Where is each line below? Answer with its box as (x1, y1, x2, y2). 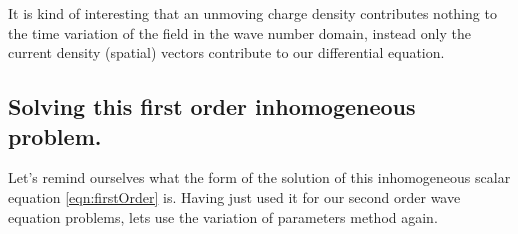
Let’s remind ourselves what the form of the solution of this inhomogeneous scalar (8, 167, 511, 188)
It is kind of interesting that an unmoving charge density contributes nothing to (8, 3, 497, 23)
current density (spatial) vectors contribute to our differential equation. (8, 42, 445, 63)
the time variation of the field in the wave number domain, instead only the (8, 22, 471, 43)
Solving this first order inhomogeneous (8, 91, 416, 122)
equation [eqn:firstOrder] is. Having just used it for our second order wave (8, 186, 461, 207)
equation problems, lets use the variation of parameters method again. (8, 206, 438, 227)
